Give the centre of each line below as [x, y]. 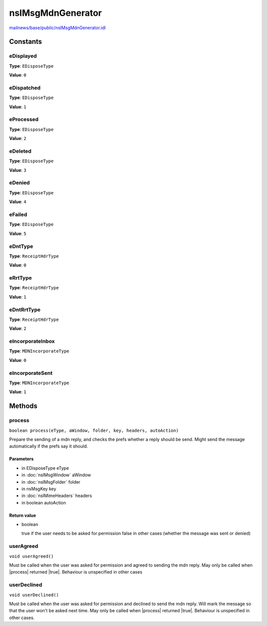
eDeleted [20, 151]
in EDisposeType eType [45, 468]
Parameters [22, 459]
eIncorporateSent [31, 373]
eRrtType [21, 278]
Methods [23, 406]
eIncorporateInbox [32, 341]
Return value [23, 515]
